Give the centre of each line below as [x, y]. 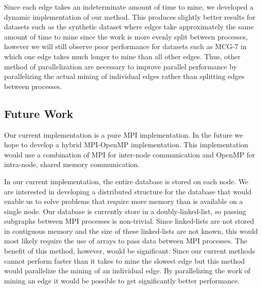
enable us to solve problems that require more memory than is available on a [124, 201]
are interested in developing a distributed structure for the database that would [128, 191]
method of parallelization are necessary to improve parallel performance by [121, 66]
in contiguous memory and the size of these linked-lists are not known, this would [131, 231]
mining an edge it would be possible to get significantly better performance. [122, 280]
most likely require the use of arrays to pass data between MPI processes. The [126, 241]
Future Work [39, 113]
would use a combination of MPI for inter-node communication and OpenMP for [130, 154]
